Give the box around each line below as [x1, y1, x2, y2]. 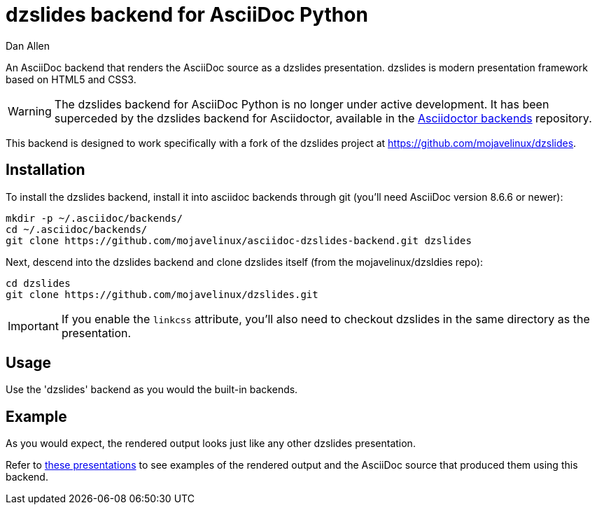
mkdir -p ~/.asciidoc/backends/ [6, 212, 183, 224]
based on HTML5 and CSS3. [6, 73, 136, 85]
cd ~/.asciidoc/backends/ [6, 223, 148, 235]
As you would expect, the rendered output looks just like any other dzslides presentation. [6, 437, 416, 450]
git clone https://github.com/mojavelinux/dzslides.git [6, 288, 318, 300]
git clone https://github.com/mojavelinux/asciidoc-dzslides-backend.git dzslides [6, 234, 472, 246]
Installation [6, 161, 85, 179]
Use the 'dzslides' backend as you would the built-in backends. [6, 383, 298, 396]
